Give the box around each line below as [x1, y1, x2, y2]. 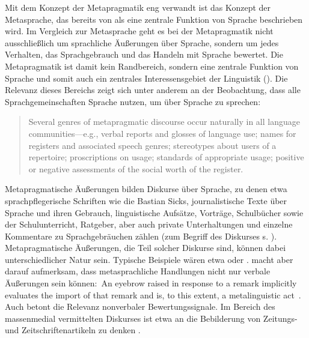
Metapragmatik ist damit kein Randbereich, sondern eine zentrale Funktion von [5, 59, 299, 72]
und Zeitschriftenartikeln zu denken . [5, 324, 141, 336]
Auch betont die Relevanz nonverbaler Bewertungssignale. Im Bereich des [5, 300, 275, 313]
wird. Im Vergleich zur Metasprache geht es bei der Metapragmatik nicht [5, 25, 274, 37]
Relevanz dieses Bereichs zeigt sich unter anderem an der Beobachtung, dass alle [5, 83, 301, 96]
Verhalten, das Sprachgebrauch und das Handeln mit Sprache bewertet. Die [5, 48, 283, 61]
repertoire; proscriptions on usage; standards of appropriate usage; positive [28, 151, 304, 163]
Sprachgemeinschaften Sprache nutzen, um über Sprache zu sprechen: [5, 95, 261, 107]
